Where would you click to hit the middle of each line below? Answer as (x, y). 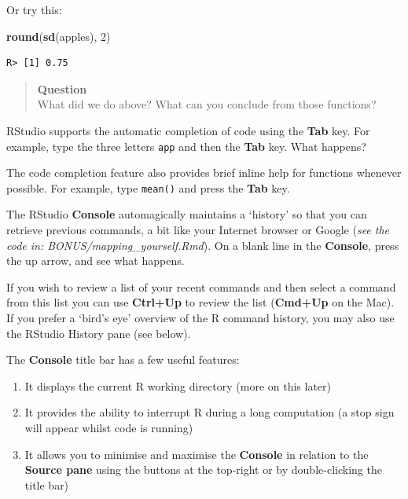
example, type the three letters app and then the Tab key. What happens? (186, 146)
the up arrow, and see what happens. (96, 261)
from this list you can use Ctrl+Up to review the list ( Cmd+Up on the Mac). (200, 302)
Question (62, 88)
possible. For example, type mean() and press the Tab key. (148, 187)
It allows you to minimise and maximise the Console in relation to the (197, 454)
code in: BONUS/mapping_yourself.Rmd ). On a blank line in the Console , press (203, 245)
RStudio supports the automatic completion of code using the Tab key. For (188, 130)
